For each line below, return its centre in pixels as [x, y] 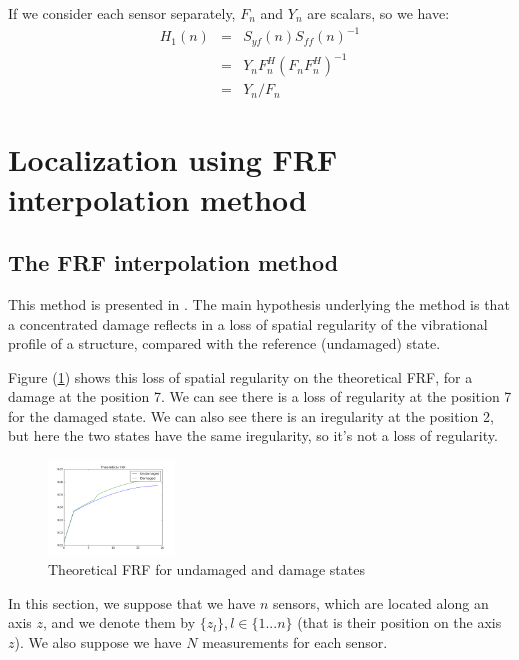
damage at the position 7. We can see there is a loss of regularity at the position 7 [260, 396]
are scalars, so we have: [378, 13]
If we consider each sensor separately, [122, 13]
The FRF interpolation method [173, 262]
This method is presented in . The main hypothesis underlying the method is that [259, 303]
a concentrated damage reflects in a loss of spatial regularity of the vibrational [248, 323]
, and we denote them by [119, 622]
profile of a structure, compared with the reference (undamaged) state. [224, 343]
